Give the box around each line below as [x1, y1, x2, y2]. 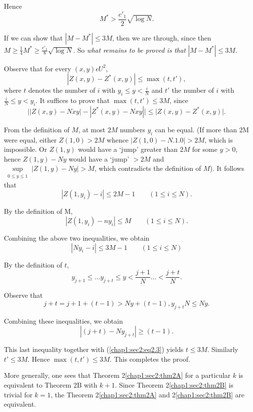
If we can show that [4, 32, 63, 42]
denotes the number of [28, 85, 96, 95]
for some [192, 144, 217, 154]
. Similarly [207, 344, 238, 354]
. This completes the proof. [110, 353, 191, 364]
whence [107, 134, 129, 144]
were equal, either [4, 134, 57, 144]
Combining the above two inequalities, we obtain [4, 233, 150, 243]
